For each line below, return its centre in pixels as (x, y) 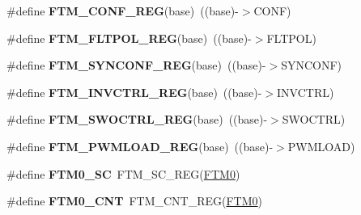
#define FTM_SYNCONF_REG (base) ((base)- (136, 65)
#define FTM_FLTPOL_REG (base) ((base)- (129, 38)
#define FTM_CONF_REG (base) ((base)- (123, 11)
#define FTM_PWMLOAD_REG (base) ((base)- (140, 146)
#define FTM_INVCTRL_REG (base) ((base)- (134, 92)
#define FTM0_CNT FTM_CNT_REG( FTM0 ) (135, 201)
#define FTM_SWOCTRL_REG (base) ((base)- (137, 119)
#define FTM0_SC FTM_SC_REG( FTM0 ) (123, 173)
